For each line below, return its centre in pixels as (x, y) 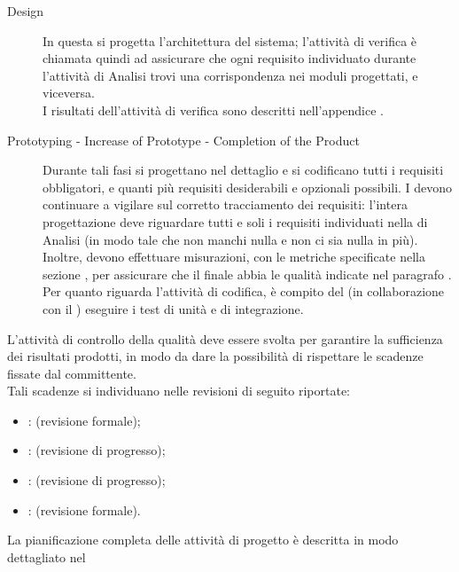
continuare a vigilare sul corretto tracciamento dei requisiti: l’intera (225, 204)
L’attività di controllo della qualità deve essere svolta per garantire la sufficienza (225, 338)
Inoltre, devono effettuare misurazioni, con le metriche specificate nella (234, 257)
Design (26, 11)
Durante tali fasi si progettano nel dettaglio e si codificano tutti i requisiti (243, 170)
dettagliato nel (47, 556)
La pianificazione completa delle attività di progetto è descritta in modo (203, 540)
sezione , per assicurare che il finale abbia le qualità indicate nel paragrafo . (247, 274)
